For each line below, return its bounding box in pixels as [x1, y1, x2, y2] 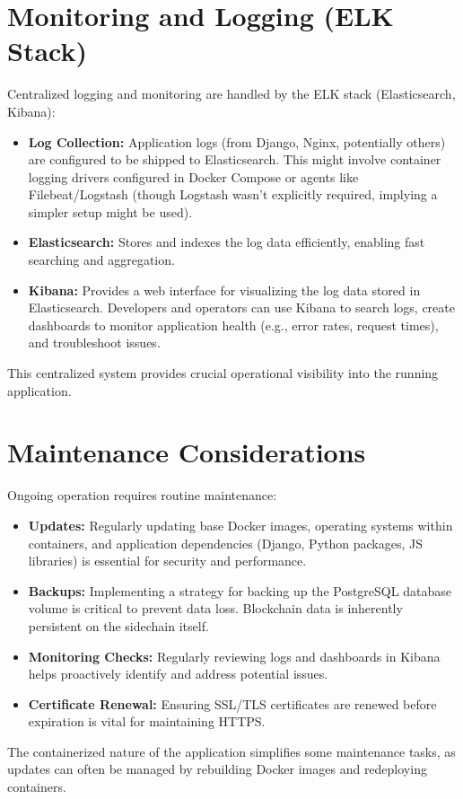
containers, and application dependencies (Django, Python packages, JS [28, 533, 423, 552]
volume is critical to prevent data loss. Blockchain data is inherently [28, 599, 403, 618]
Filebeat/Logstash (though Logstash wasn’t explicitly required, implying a [28, 185, 438, 204]
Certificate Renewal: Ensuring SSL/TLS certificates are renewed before [28, 694, 437, 713]
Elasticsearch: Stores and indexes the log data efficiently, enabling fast [28, 233, 425, 251]
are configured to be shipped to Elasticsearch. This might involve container [28, 150, 441, 169]
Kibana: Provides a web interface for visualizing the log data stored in [28, 280, 421, 299]
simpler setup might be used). [28, 202, 193, 221]
